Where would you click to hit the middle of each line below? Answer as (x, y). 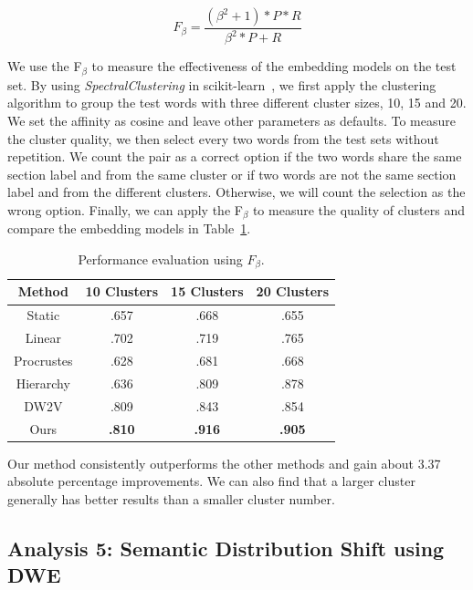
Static (43, 315)
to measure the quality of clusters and (358, 209)
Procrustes (43, 361)
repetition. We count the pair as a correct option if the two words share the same (235, 156)
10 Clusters (122, 291)
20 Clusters (293, 291)
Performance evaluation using (160, 259)
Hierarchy (43, 383)
